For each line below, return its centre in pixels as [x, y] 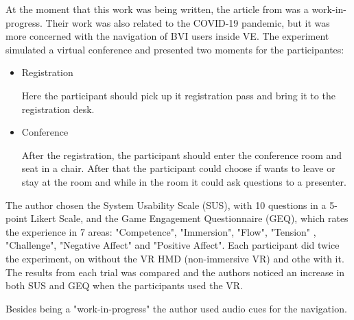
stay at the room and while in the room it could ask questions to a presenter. [184, 181]
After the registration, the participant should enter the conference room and [182, 155]
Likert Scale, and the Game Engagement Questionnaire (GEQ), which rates [189, 218]
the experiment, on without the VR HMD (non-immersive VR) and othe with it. [175, 258]
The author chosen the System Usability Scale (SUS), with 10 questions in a [166, 205]
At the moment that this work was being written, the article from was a [157, 9]
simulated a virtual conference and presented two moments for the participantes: [175, 49]
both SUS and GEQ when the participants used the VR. [125, 285]
